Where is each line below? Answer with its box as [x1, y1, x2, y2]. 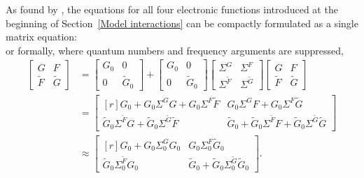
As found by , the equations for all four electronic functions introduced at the [6, 2, 338, 16]
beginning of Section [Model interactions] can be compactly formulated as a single [6, 15, 358, 30]
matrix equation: [6, 29, 77, 44]
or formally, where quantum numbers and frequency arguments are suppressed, [6, 43, 344, 57]
